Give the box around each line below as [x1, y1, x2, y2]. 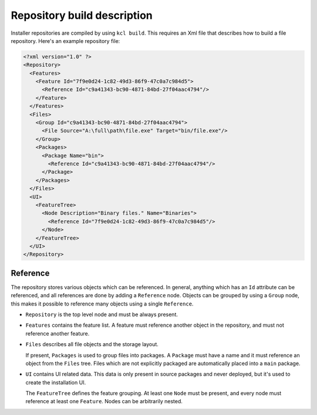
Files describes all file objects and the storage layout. [25, 341, 158, 348]
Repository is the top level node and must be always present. [25, 311, 178, 318]
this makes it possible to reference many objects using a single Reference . [11, 300, 194, 307]
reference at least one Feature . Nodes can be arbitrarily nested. [25, 398, 183, 405]
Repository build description [11, 9, 153, 22]
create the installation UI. [25, 379, 86, 386]
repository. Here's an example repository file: [11, 37, 120, 44]
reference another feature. [25, 330, 90, 337]
